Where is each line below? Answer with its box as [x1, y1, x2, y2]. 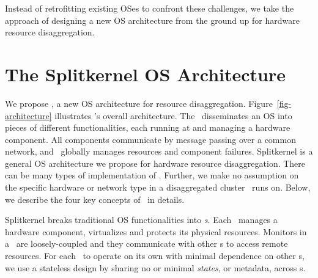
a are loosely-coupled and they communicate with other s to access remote [5, 237, 288, 250]
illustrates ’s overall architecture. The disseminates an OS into [54, 109, 292, 122]
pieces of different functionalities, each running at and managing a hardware [5, 121, 290, 134]
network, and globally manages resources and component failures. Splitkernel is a [5, 145, 313, 158]
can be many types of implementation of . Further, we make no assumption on [5, 169, 299, 181]
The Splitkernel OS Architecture [5, 61, 286, 86]
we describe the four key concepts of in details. [5, 192, 185, 205]
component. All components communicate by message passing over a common [5, 133, 296, 145]
